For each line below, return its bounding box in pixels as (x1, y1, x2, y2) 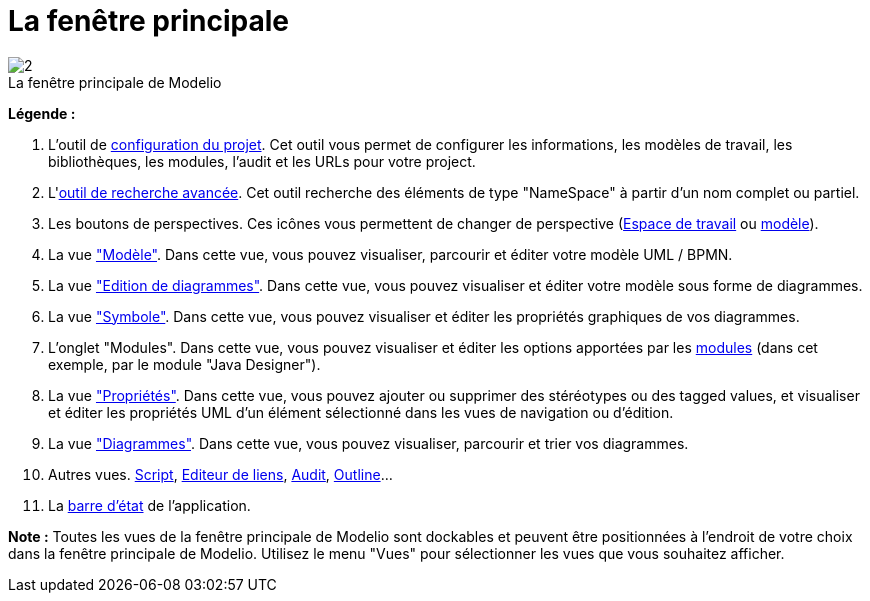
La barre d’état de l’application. (48, 496, 251, 514)
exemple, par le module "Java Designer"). (48, 355, 321, 373)
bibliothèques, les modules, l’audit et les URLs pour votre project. (48, 152, 476, 170)
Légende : (8, 104, 76, 122)
